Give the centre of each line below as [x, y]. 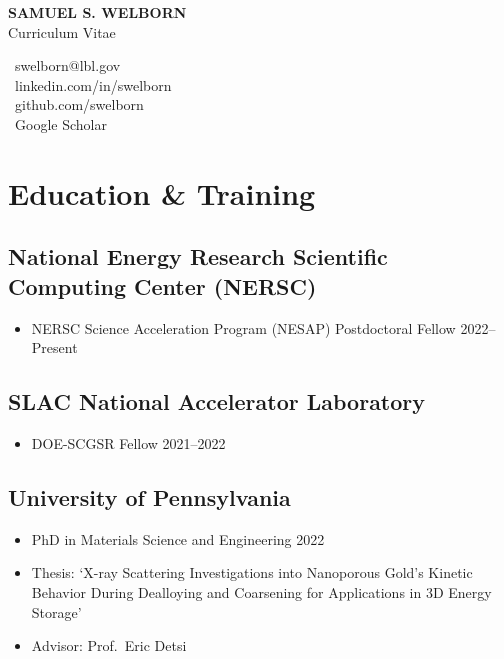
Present [54, 347]
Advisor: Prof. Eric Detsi [109, 645]
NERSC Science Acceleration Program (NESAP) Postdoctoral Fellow [243, 327]
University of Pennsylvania [149, 496]
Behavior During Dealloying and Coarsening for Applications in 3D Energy [261, 591]
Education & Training [162, 192]
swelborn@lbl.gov [68, 65]
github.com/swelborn [79, 104]
